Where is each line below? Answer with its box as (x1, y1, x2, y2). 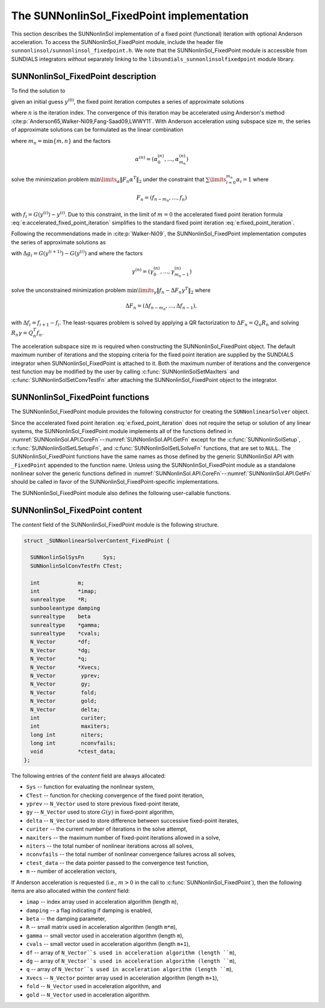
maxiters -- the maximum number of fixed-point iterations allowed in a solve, (26, 834, 221, 841)
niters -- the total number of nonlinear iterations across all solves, (26, 842, 194, 849)
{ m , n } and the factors (53, 137, 111, 144)
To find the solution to (11, 87, 66, 94)
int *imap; (30, 588, 97, 595)
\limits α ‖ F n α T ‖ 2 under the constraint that (100, 175, 205, 184)
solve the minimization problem (11, 176, 89, 183)
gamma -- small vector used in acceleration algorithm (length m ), (26, 932, 184, 939)
